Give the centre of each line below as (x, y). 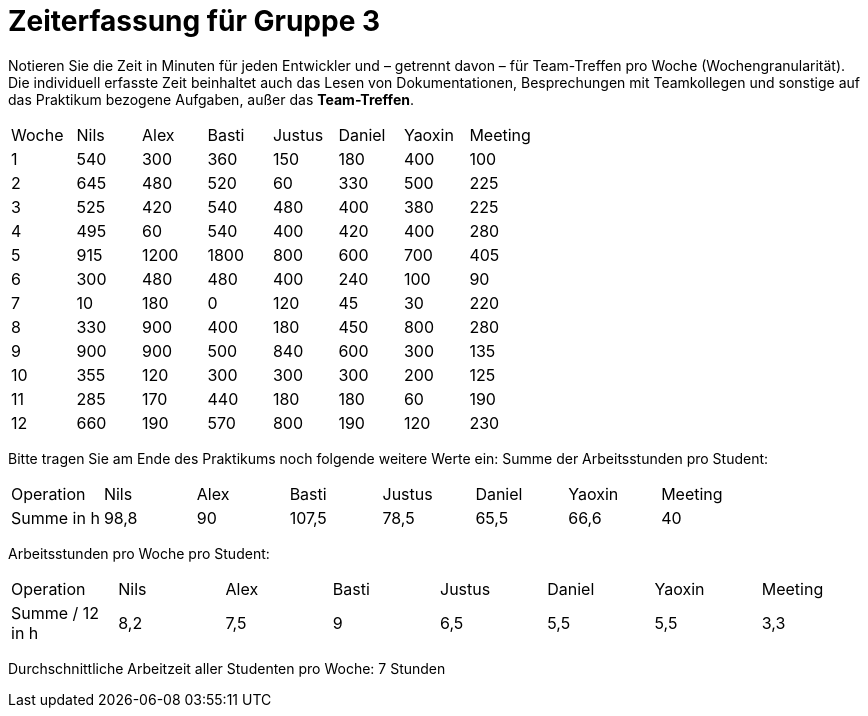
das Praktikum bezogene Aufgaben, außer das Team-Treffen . (211, 99)
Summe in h (55, 517)
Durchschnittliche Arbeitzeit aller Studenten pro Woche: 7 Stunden (227, 668)
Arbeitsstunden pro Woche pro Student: (139, 553)
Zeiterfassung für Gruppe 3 (194, 21)
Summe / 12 (55, 612)
